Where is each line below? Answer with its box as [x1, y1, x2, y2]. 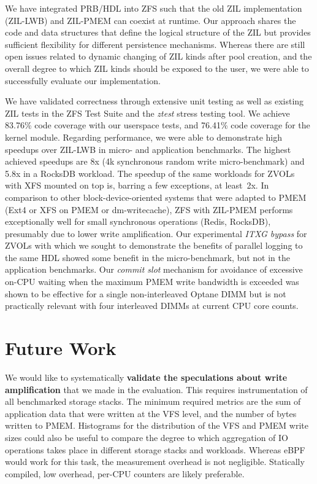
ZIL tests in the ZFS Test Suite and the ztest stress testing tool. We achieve [5, 106, 290, 119]
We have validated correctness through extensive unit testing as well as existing [5, 95, 304, 107]
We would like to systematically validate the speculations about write [5, 370, 288, 383]
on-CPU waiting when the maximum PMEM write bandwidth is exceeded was [5, 275, 299, 288]
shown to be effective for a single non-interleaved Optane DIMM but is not [5, 287, 286, 300]
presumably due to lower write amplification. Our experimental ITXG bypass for [5, 227, 307, 240]
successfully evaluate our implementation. [5, 74, 161, 87]
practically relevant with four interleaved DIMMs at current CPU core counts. [5, 299, 299, 312]
